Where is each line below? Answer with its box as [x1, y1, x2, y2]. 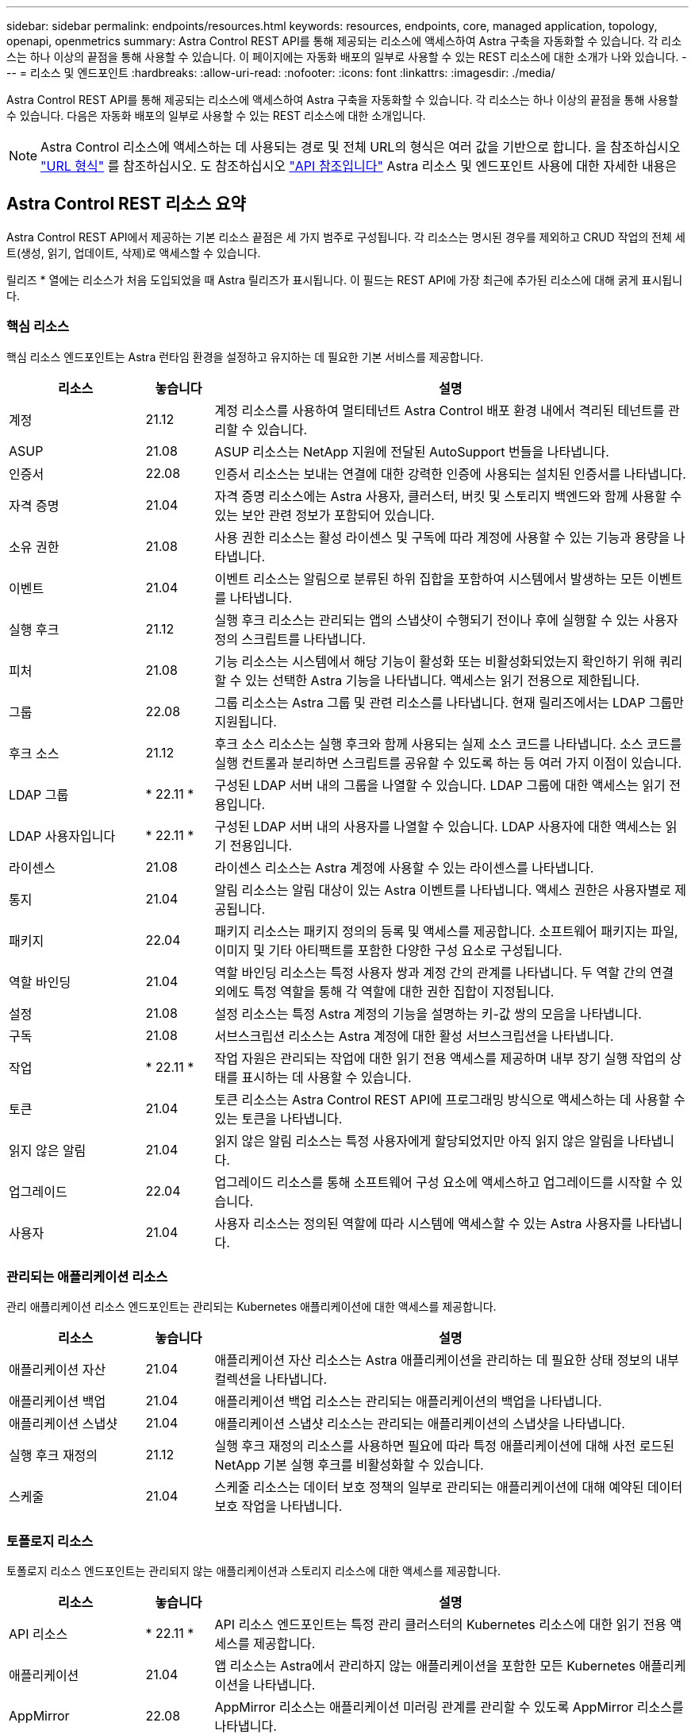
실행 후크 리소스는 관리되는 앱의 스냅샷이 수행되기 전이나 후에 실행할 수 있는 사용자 [214, 611, 678, 628]
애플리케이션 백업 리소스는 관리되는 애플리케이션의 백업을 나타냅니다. [214, 1393, 602, 1410]
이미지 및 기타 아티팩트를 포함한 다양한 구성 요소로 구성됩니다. [214, 942, 563, 958]
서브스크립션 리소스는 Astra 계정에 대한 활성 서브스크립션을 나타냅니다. [214, 1027, 614, 1044]
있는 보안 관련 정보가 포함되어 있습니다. [214, 507, 435, 523]
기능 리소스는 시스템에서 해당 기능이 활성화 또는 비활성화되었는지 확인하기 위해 [214, 653, 656, 669]
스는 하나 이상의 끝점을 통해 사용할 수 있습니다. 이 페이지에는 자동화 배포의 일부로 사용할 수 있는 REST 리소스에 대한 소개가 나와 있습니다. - [6, 50, 687, 64]
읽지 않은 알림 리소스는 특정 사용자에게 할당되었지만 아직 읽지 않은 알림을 [214, 1132, 624, 1149]
